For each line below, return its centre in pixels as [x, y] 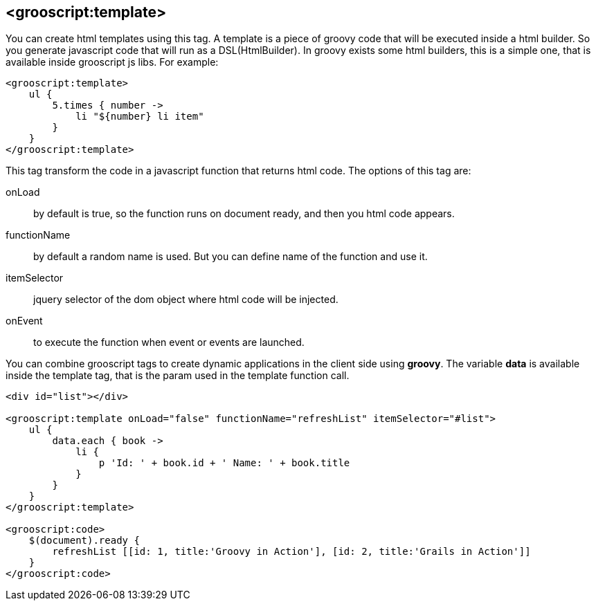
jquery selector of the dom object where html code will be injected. [186, 300]
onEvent [24, 321]
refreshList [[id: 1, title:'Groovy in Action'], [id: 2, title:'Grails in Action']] [291, 552]
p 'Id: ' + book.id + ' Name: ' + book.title [224, 463]
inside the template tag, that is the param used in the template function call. [178, 376]
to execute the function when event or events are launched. [169, 342]
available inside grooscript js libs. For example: [112, 62]
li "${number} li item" [140, 117]
